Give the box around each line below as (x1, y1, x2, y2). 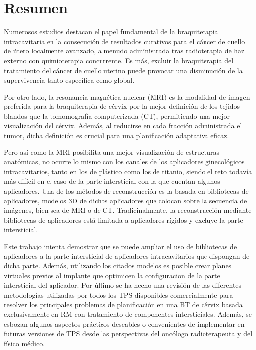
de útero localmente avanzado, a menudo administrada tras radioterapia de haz (4, 46, 245, 56)
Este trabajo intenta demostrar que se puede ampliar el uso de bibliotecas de (4, 241, 237, 251)
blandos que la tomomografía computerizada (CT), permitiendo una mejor (4, 110, 230, 121)
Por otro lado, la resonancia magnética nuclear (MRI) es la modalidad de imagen (4, 91, 250, 101)
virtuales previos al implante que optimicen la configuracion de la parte (4, 270, 220, 280)
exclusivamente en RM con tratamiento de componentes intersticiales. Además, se (4, 309, 252, 319)
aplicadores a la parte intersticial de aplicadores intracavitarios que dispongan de (4, 250, 250, 261)
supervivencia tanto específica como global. (4, 75, 135, 85)
